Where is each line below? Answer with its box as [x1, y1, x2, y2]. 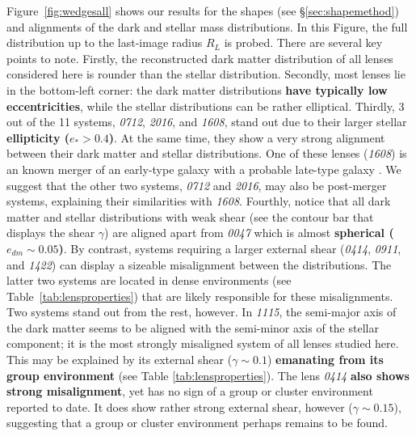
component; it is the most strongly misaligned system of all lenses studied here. [6, 335, 399, 352]
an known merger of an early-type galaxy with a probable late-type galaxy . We [6, 160, 401, 177]
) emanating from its [267, 351, 384, 368]
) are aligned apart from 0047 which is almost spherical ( [104, 224, 394, 241]
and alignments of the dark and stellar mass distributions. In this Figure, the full [6, 18, 408, 35]
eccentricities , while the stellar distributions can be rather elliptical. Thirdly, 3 [6, 97, 405, 114]
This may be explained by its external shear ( [6, 351, 233, 368]
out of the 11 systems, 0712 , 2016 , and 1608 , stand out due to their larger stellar [6, 113, 407, 130]
